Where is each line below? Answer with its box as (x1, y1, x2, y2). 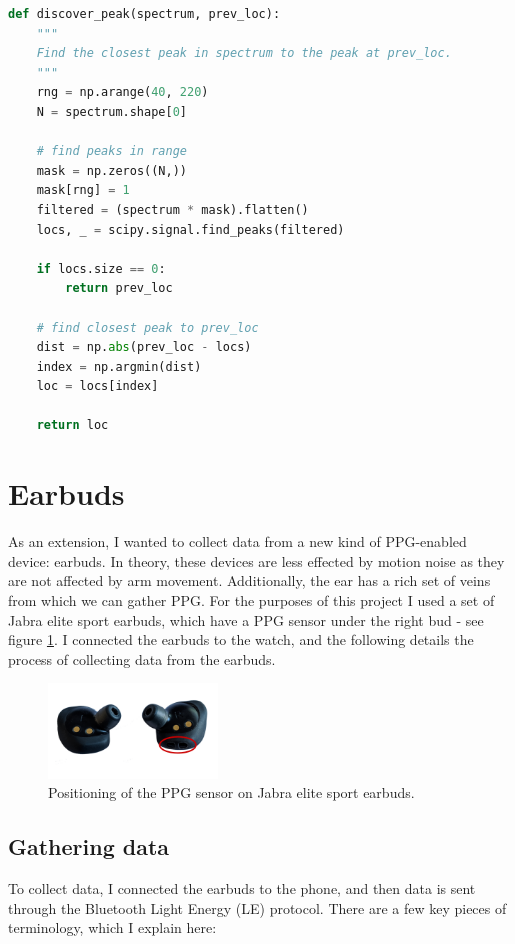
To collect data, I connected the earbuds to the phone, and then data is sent (8, 878, 476, 899)
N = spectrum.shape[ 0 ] (36, 104, 188, 119)
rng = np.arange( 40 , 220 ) (36, 85, 209, 100)
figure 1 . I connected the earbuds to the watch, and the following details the (8, 629, 474, 650)
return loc (36, 418, 109, 433)
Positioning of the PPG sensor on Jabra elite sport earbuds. (48, 782, 415, 803)
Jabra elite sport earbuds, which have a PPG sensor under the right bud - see (8, 609, 484, 630)
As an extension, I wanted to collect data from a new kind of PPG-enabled (8, 531, 467, 552)
